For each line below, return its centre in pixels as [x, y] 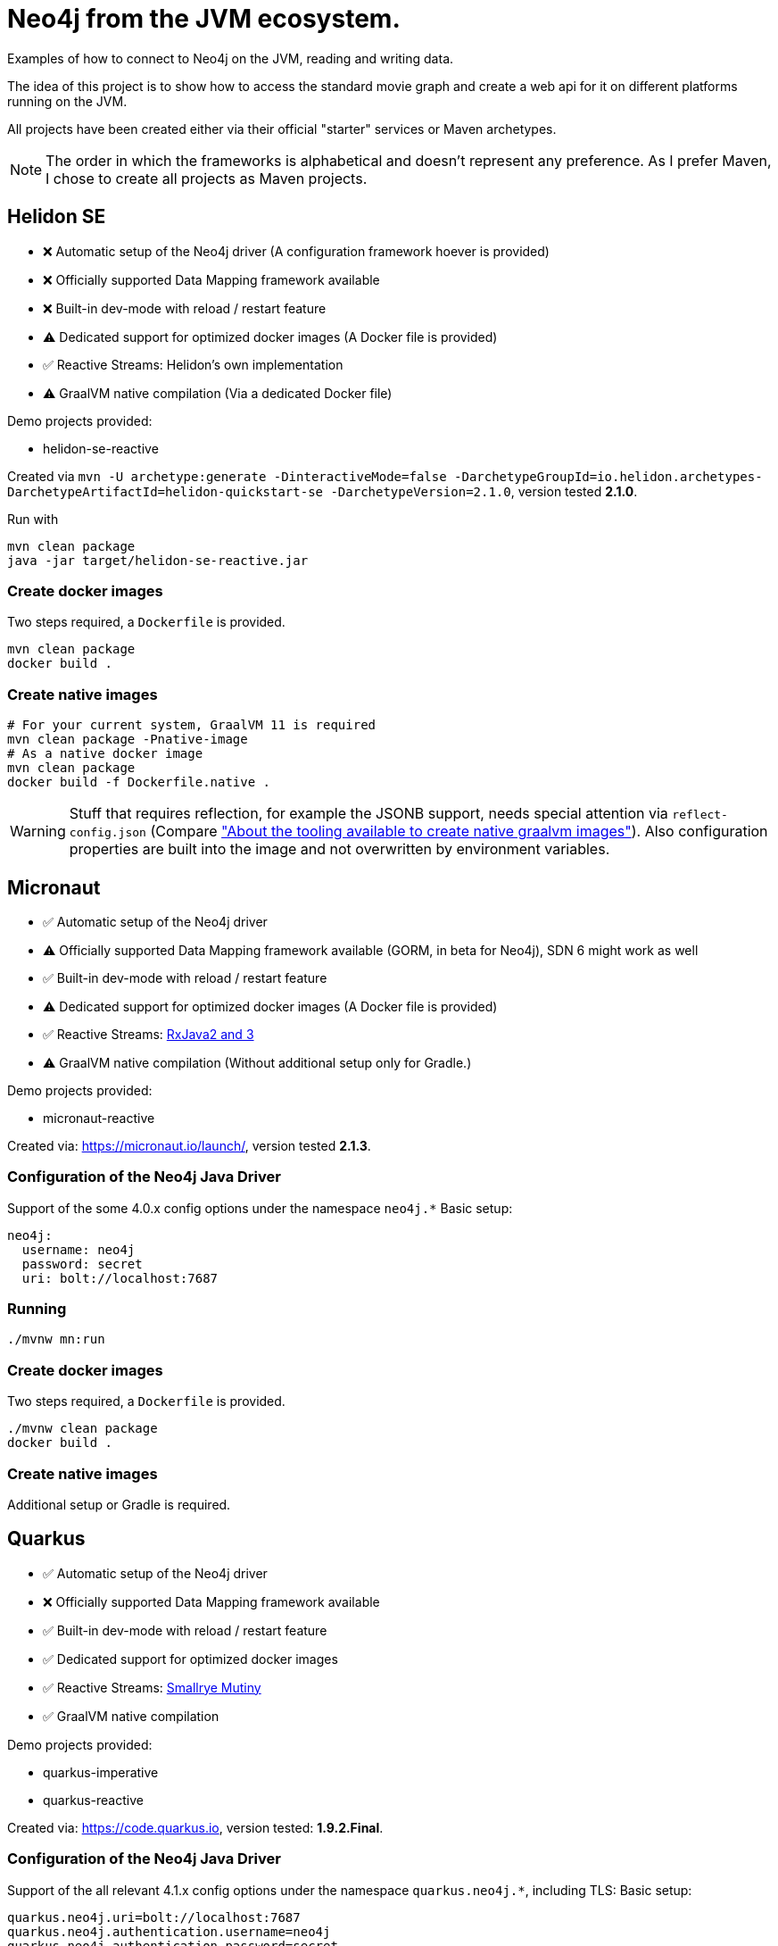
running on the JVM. [67, 101]
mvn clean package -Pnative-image [128, 740]
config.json [108, 833]
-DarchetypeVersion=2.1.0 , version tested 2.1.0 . [484, 491]
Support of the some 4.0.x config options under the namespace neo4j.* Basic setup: [260, 1208]
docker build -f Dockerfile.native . [139, 782]
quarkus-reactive [93, 1800]
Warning [38, 832]
